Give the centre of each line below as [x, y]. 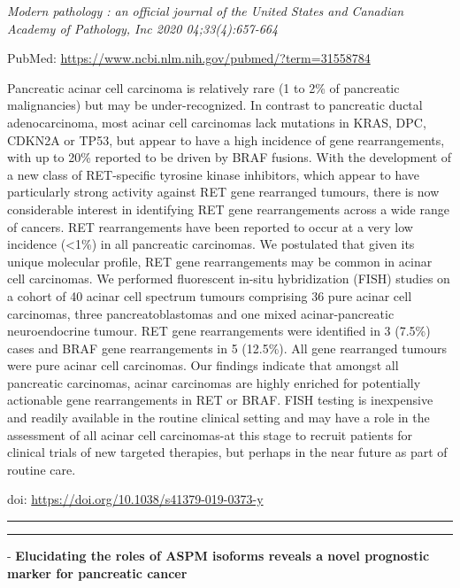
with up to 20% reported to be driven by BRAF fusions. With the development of [230, 157]
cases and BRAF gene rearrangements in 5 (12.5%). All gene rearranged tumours [227, 348]
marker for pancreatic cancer [97, 573]
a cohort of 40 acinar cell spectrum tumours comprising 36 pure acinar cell [210, 295]
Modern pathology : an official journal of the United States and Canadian [206, 11]
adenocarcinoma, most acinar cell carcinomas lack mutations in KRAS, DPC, [217, 122]
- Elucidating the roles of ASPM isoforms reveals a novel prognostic [218, 556]
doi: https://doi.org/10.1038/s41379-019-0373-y [135, 499]
